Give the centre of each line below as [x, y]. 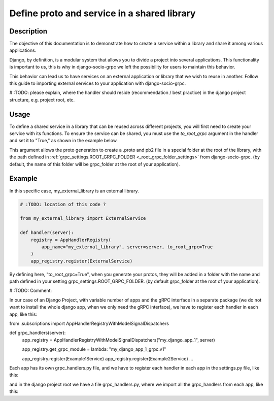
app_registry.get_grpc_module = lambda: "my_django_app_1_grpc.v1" [94, 349]
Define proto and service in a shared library [102, 13]
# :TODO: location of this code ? [63, 204]
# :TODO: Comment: [31, 291]
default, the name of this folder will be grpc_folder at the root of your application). [95, 164]
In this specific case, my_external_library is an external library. [74, 191]
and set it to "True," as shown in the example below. [63, 141]
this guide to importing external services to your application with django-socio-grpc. [98, 83]
